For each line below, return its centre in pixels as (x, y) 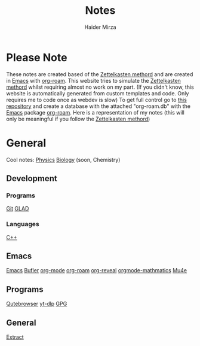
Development (32, 178)
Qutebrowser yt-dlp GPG (37, 304)
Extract (15, 337)
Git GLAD (18, 209)
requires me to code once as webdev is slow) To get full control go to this (96, 100)
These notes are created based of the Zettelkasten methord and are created (100, 74)
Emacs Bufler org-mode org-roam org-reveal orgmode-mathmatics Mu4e (97, 270)
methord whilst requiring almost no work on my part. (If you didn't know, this (100, 87)
